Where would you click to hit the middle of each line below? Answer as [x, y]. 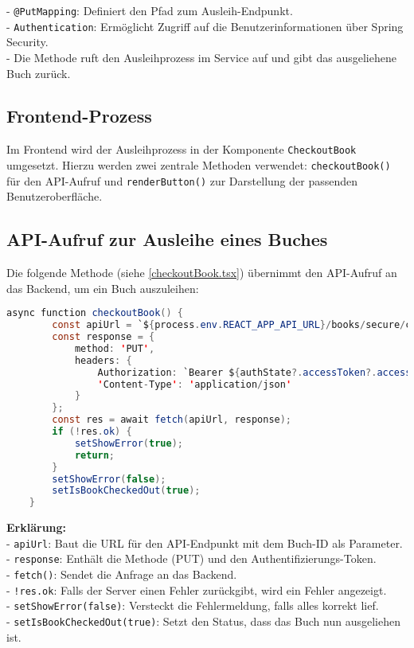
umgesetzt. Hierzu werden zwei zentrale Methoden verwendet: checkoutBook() [199, 164]
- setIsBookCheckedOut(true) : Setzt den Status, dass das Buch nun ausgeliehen [203, 621]
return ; [95, 455]
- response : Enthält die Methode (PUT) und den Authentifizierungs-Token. [191, 558]
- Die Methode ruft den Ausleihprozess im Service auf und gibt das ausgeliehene [201, 57]
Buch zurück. [39, 73]
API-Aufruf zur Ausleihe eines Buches [167, 239]
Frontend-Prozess [79, 116]
